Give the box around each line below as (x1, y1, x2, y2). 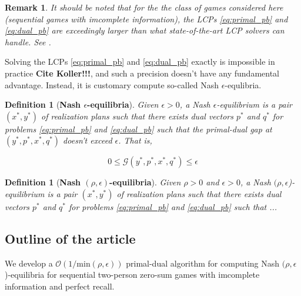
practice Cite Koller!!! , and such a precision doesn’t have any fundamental (5, 66, 280, 79)
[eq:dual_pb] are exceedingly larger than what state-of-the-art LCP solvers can (5, 24, 285, 36)
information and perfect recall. (5, 280, 115, 292)
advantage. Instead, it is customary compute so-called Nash (5, 78, 219, 91)
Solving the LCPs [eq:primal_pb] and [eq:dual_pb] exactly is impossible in (5, 55, 275, 68)
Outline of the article (5, 229, 136, 247)
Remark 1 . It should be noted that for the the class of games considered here (5, 1, 283, 13)
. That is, (118, 134, 152, 147)
